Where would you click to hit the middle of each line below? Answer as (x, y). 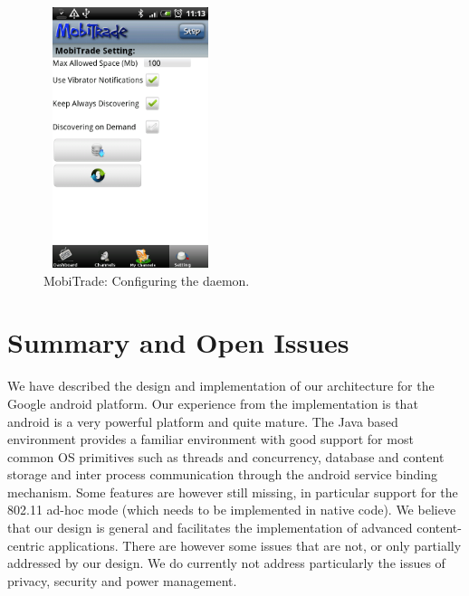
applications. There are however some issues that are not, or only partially (255, 545)
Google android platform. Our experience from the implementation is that (213, 403)
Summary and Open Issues (178, 342)
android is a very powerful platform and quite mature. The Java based (203, 421)
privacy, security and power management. (122, 580)
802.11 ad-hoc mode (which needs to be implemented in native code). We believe (232, 510)
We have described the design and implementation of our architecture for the (221, 386)
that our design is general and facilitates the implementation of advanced (210, 528)
